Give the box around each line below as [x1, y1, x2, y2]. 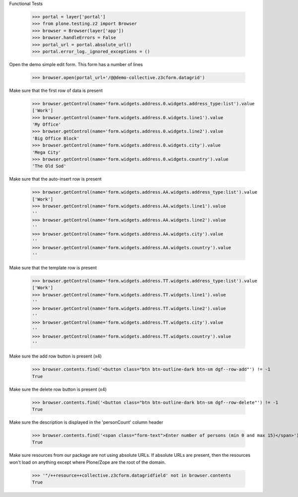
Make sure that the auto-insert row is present [9, 176, 102, 182]
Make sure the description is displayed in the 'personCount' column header [9, 420, 163, 426]
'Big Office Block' [32, 136, 79, 141]
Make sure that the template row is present [9, 265, 97, 271]
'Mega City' [32, 149, 62, 155]
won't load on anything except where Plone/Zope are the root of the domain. [9, 459, 166, 465]
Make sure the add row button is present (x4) [9, 353, 102, 359]
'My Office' [32, 122, 62, 128]
